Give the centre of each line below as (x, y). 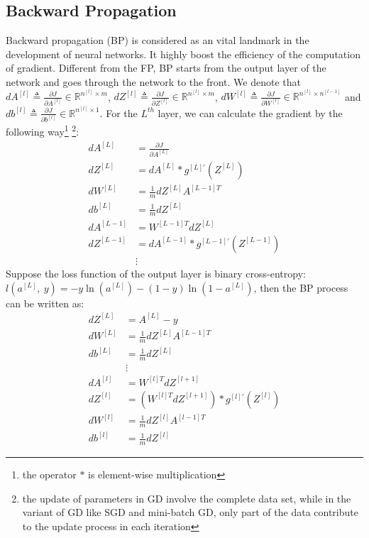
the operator (49, 474)
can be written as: (45, 303)
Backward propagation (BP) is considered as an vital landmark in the (158, 40)
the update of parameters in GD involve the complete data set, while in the (187, 498)
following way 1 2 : (43, 131)
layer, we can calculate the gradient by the (250, 112)
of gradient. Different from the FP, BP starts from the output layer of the (166, 68)
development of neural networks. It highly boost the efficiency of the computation (183, 54)
